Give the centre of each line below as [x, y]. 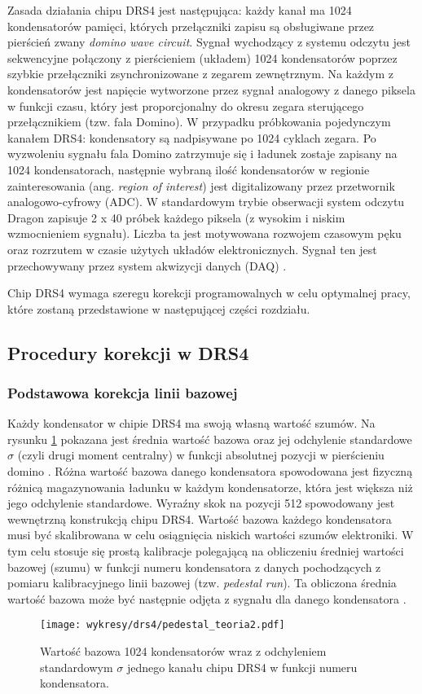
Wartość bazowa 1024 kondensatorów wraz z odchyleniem [183, 651]
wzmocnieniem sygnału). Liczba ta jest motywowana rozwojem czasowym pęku [204, 233]
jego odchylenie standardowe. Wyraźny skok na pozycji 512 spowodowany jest [201, 503]
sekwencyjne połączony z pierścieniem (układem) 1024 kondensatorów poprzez [202, 57]
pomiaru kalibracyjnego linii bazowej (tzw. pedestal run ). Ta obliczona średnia [202, 583]
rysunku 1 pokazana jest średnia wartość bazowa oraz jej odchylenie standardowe [210, 439]
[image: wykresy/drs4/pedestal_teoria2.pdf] [163, 625]
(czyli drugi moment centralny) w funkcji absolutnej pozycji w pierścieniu [201, 455]
